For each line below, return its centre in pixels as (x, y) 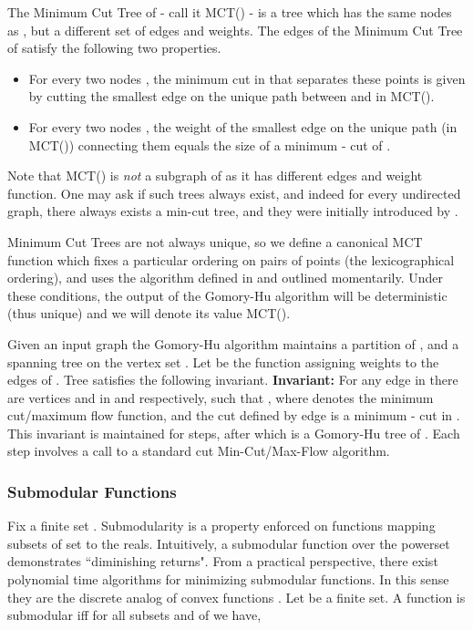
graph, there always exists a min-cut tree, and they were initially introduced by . (233, 211)
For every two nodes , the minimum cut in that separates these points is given (247, 78)
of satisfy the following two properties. (114, 48)
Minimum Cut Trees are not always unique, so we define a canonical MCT (215, 241)
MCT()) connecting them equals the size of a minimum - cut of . (210, 145)
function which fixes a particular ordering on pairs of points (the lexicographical (231, 259)
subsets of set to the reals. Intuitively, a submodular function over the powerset (229, 543)
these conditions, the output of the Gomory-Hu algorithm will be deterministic (227, 295)
